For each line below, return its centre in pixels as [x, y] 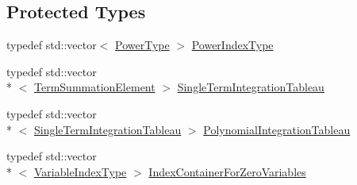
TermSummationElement [95, 87]
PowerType [142, 45]
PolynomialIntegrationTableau [277, 129]
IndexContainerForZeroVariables [227, 171]
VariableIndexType [81, 171]
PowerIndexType [232, 45]
